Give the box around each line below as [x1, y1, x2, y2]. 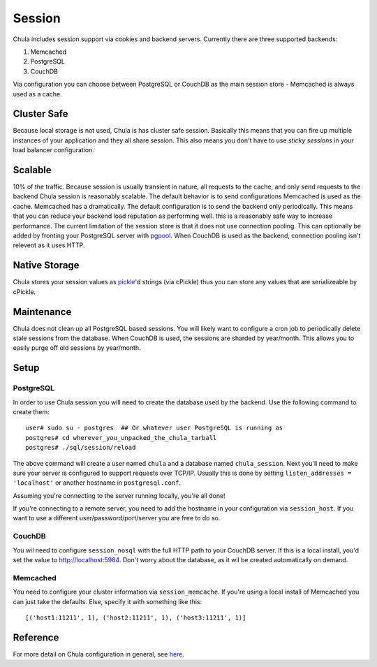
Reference [13, 631, 59, 643]
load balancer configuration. [13, 146, 94, 154]
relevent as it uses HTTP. [13, 241, 85, 249]
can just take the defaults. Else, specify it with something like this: [13, 597, 202, 606]
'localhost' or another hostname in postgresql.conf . [13, 478, 182, 487]
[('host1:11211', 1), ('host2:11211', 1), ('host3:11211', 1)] [25, 613, 246, 622]
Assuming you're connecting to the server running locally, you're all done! [13, 491, 226, 499]
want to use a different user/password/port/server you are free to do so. [13, 514, 221, 522]
